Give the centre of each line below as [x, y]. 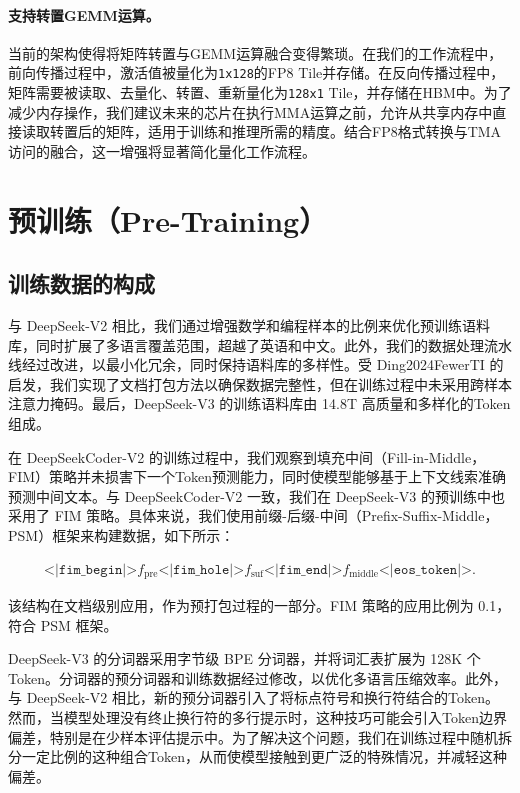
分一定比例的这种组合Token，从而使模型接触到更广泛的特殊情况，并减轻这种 [257, 756]
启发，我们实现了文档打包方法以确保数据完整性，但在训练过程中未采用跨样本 [260, 383]
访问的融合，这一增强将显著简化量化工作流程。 [162, 150]
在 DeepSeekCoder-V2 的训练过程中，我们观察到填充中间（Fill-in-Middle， [247, 456]
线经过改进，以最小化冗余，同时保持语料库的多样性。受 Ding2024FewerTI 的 [256, 364]
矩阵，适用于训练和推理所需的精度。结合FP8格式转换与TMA [303, 131]
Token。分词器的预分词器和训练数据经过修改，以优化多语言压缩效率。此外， [257, 677]
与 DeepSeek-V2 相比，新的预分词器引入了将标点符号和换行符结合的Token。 [253, 697]
